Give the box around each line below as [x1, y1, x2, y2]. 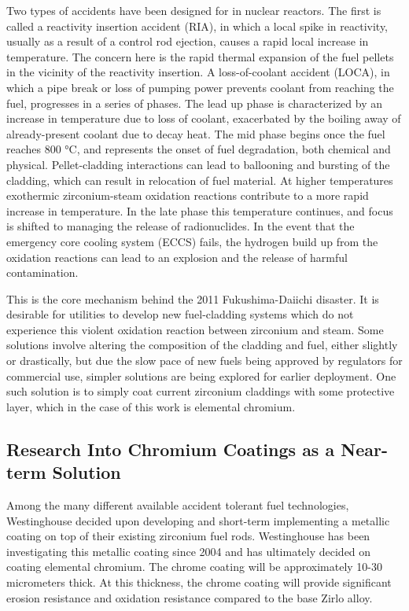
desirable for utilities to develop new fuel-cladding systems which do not [6, 306, 354, 322]
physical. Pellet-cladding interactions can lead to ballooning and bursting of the [6, 156, 390, 172]
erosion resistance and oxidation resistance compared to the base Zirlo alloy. [6, 589, 373, 605]
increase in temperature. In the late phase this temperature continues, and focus [6, 202, 393, 219]
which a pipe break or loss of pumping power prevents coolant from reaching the [6, 79, 394, 95]
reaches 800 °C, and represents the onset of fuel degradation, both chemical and [6, 141, 391, 157]
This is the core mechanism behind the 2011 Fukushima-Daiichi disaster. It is [6, 290, 379, 307]
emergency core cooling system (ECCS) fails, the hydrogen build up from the [6, 233, 378, 249]
